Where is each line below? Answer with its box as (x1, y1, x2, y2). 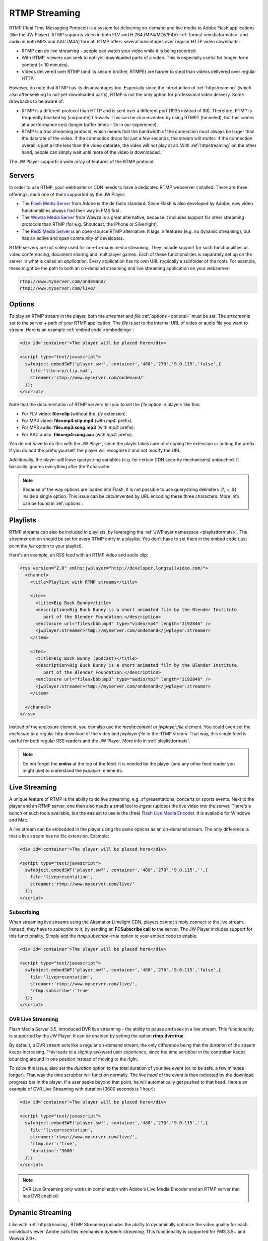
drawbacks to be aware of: (9, 98, 65, 104)
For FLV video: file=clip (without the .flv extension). (21, 411, 127, 416)
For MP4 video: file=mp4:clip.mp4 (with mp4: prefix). (21, 417, 133, 423)
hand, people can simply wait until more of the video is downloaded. (21, 149, 161, 155)
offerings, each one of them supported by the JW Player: (9, 191, 126, 197)
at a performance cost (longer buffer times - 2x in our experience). (21, 122, 158, 128)
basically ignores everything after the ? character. (9, 464, 111, 470)
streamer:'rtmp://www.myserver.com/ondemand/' (30, 375, 146, 381)
